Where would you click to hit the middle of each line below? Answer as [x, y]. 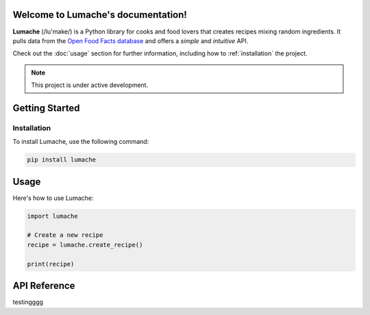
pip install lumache [61, 160]
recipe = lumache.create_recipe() [85, 244]
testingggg [28, 302]
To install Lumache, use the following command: [81, 142]
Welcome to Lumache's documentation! [100, 15]
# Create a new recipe [65, 235]
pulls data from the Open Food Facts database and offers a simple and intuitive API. [131, 40]
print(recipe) [51, 264]
